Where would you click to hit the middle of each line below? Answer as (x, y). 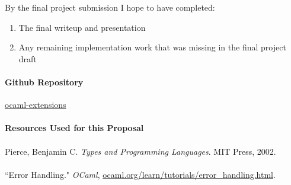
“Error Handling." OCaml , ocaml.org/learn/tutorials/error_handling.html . (140, 174)
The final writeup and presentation (82, 27)
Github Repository (44, 82)
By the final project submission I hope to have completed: (110, 7)
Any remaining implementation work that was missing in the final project (152, 47)
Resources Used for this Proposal (74, 128)
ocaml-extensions (36, 105)
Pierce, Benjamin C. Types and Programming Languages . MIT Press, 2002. (140, 151)
